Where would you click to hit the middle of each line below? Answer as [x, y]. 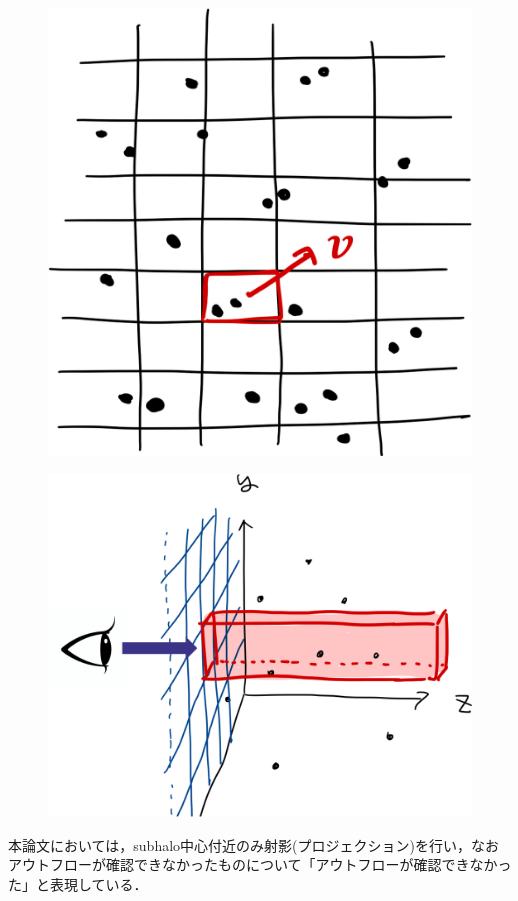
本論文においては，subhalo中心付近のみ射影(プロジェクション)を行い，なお [253, 844]
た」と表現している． [78, 883]
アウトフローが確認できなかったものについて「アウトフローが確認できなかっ [260, 864]
